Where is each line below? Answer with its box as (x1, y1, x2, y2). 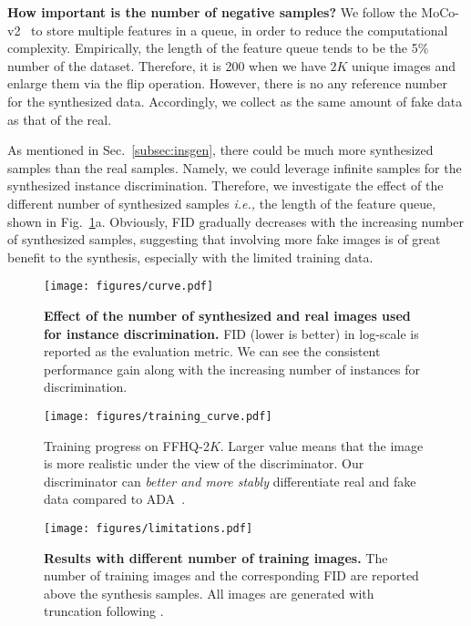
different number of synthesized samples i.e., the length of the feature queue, (7, 193, 436, 212)
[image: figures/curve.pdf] (44, 280, 214, 293)
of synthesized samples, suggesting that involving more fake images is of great (7, 230, 441, 249)
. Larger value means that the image (220, 436, 424, 455)
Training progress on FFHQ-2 (44, 436, 210, 455)
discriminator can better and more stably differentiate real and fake (44, 471, 416, 490)
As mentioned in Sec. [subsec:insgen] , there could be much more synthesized (7, 140, 434, 159)
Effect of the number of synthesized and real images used (44, 305, 411, 324)
